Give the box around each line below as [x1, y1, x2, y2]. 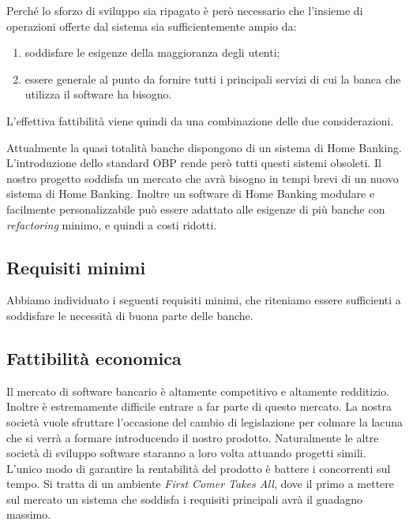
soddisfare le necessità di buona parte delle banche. [6, 307, 253, 323]
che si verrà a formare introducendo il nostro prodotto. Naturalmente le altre [6, 429, 379, 445]
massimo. [6, 506, 51, 523]
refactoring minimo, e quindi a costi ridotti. [6, 216, 217, 233]
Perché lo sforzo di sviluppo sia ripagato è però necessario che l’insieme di [6, 2, 363, 18]
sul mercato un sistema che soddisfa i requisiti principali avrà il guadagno [6, 490, 362, 507]
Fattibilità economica [6, 345, 182, 370]
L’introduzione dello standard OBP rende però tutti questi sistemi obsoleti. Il [6, 155, 381, 171]
